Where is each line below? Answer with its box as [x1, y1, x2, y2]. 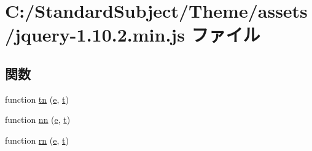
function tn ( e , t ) [5, 92, 69, 105]
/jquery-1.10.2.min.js [5, 22, 185, 47]
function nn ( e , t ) [5, 113, 71, 126]
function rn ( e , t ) [5, 133, 69, 146]
